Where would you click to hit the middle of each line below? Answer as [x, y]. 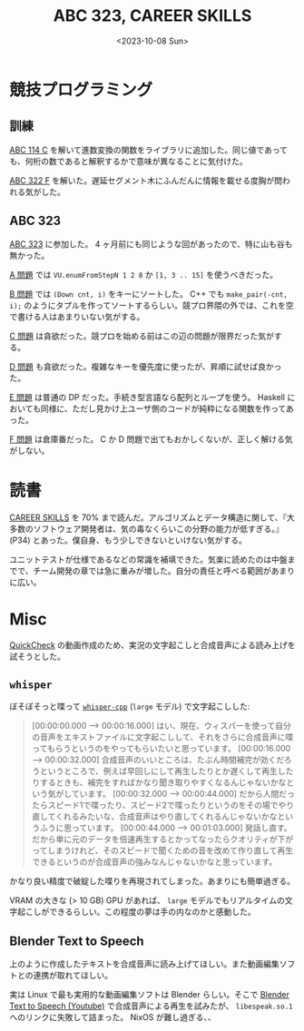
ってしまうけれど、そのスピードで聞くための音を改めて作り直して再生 [162, 850]
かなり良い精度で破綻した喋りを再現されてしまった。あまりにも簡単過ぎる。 [152, 881]
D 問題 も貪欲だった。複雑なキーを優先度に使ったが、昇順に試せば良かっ [146, 366]
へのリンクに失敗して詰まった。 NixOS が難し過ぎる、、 [113, 1017]
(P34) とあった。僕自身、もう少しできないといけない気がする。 [128, 540]
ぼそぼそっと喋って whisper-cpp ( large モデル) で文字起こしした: [130, 707]
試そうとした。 [37, 657]
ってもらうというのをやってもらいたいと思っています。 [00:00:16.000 [161, 749]
